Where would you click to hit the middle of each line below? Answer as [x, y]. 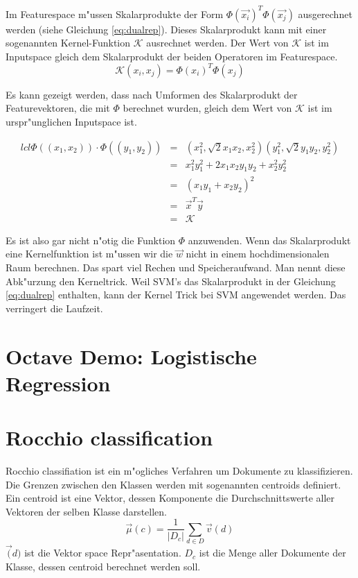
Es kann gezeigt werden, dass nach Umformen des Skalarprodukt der [152, 94]
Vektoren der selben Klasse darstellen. [86, 511]
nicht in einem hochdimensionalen [258, 254]
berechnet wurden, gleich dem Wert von [207, 108]
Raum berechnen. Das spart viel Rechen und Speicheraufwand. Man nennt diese [176, 267]
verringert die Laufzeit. [54, 308]
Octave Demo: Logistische [131, 356]
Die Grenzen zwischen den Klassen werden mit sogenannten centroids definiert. [173, 484]
